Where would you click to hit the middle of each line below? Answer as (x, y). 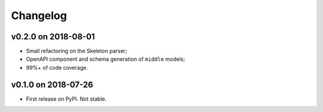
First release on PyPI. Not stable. (66, 99)
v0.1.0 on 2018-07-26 (52, 84)
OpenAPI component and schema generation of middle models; (106, 59)
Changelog (39, 15)
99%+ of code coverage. (57, 67)
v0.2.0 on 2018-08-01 (53, 37)
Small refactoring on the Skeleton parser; (77, 51)
